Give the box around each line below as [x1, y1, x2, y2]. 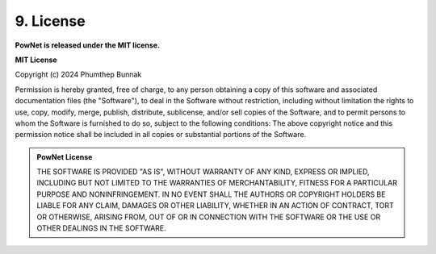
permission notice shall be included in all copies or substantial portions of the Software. [15, 130, 307, 139]
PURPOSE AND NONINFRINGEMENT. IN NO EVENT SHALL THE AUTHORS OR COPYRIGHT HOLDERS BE [36, 189, 386, 199]
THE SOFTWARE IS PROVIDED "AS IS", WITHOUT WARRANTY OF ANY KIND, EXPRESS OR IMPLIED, [36, 167, 371, 177]
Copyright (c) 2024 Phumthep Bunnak [15, 69, 142, 80]
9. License [15, 12, 86, 30]
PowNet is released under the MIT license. [15, 40, 161, 50]
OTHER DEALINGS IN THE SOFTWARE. [36, 223, 167, 233]
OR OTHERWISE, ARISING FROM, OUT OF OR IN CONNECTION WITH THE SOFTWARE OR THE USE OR [36, 212, 381, 222]
